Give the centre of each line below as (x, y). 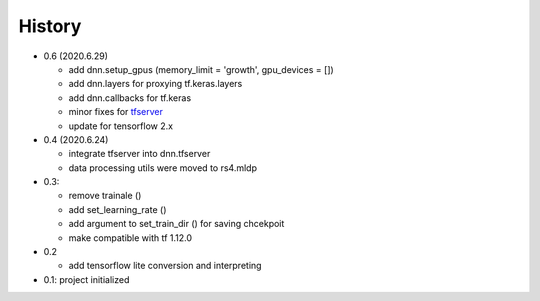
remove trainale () (105, 196)
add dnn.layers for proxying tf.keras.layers (155, 84)
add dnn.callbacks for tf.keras (130, 97)
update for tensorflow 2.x (121, 126)
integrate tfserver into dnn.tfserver (139, 154)
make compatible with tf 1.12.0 (130, 237)
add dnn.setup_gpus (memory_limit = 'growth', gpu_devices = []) (201, 69)
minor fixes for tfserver (116, 112)
